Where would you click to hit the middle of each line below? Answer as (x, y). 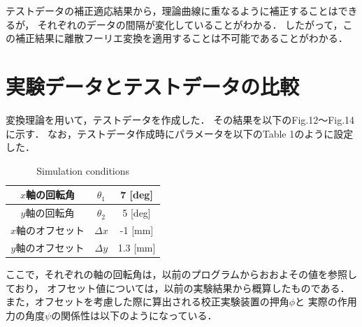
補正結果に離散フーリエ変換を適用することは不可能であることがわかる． (181, 38)
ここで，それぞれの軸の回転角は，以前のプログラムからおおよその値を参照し (182, 274)
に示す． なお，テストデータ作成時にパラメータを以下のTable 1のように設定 (180, 133)
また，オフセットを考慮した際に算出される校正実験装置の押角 (147, 301)
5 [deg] (137, 213)
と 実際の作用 (326, 301)
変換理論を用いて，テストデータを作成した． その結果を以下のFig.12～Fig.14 (180, 119)
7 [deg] (137, 195)
